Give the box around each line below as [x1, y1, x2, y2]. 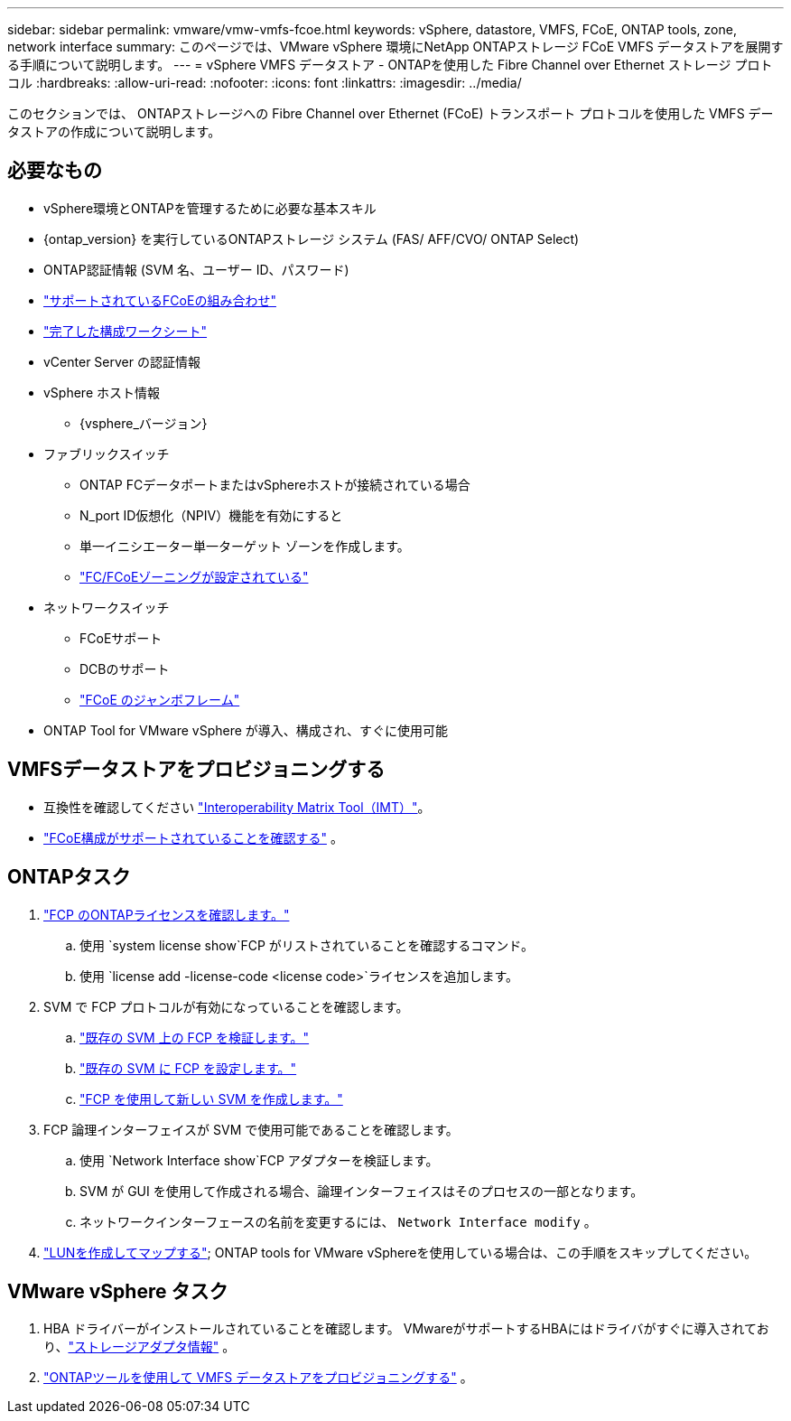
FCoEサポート [79, 630, 163, 646]
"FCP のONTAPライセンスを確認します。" [43, 906, 290, 922]
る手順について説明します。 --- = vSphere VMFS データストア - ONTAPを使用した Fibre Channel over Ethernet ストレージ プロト [7, 57, 773, 72]
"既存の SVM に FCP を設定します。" [79, 1060, 297, 1076]
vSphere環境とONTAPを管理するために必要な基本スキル [43, 200, 377, 216]
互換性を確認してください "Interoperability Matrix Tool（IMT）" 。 [43, 799, 431, 815]
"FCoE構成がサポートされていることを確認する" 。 [43, 829, 343, 846]
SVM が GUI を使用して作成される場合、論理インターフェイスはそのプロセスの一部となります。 [79, 1183, 644, 1199]
